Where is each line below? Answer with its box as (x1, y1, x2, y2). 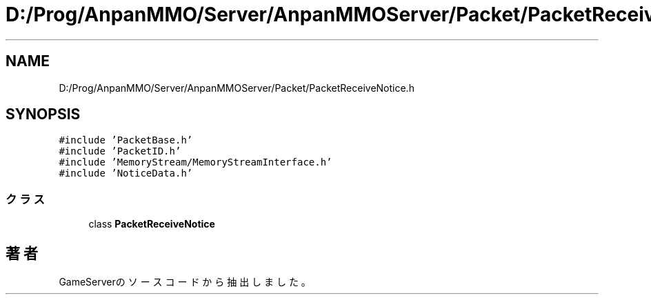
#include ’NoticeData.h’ (59, 168, 193, 179)
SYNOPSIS (6, 106, 81, 123)
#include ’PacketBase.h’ (59, 134, 193, 146)
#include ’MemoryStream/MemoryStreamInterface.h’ (59, 157, 332, 168)
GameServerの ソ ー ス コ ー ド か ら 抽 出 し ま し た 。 (59, 276, 311, 288)
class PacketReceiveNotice (88, 218, 215, 230)
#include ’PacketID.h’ (59, 146, 181, 157)
